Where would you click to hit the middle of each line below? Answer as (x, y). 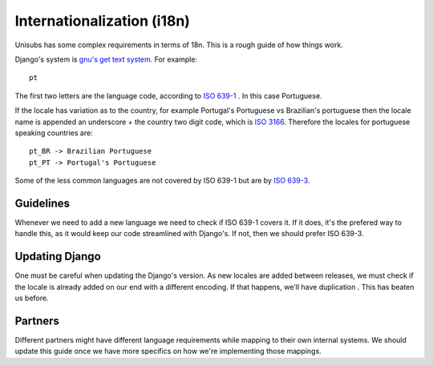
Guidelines (42, 203)
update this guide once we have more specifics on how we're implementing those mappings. (168, 351)
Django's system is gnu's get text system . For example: (106, 59)
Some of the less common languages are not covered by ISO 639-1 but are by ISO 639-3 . (162, 181)
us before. (32, 298)
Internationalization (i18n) (102, 21)
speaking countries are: (54, 133)
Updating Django (58, 257)
